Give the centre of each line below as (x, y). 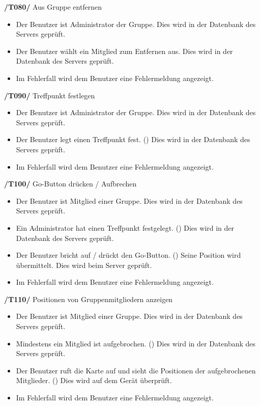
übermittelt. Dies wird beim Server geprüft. (84, 265)
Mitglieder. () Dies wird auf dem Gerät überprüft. (94, 380)
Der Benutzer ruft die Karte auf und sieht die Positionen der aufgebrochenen (136, 370)
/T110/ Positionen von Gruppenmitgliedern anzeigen (89, 299)
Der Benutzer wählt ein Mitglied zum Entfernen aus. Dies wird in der (124, 51)
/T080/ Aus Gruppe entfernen (53, 7)
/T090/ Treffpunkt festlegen (50, 95)
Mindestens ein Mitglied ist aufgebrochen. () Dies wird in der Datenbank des (136, 343)
